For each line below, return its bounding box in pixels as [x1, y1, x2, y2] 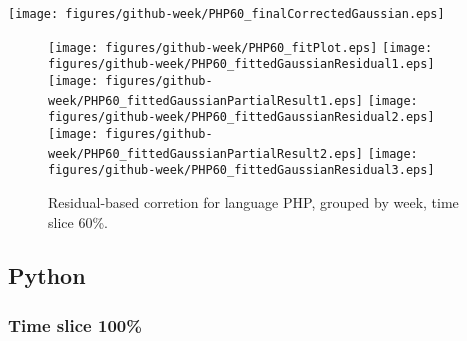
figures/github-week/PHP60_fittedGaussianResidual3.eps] [48, 163, 435, 178]
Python [8, 260, 86, 291]
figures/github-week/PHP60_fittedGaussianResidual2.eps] [48, 110, 435, 125]
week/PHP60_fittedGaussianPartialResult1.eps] [48, 93, 363, 108]
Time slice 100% [8, 312, 142, 337]
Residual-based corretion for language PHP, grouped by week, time [48, 191, 459, 212]
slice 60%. [48, 211, 108, 232]
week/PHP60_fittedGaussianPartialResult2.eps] [48, 146, 363, 161]
